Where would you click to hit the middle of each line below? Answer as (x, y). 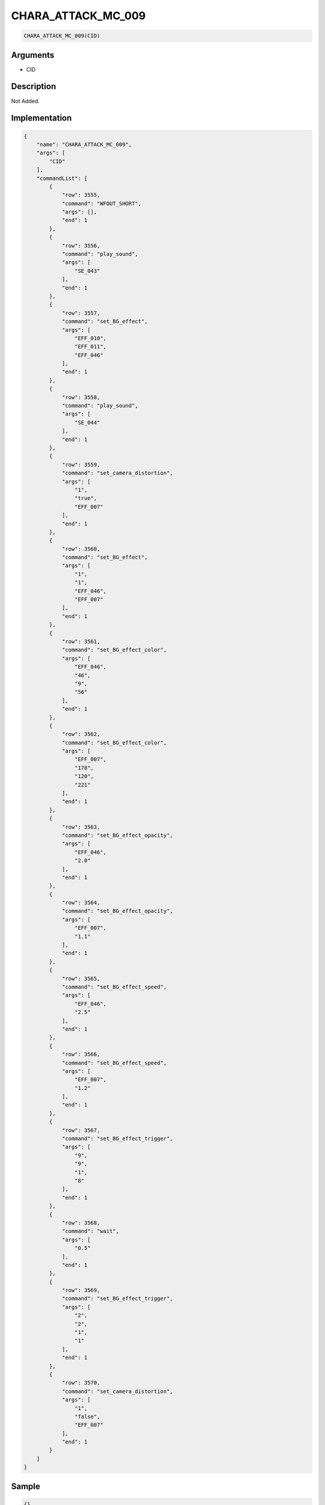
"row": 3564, (81, 903)
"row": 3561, (81, 641)
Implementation (42, 118)
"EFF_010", (90, 338)
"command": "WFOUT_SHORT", (101, 203)
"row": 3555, (81, 195)
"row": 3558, (81, 397)
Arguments (33, 55)
